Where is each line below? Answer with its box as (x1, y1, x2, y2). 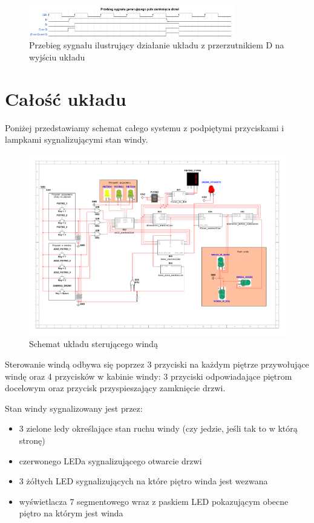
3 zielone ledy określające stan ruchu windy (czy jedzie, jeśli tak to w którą (19, 422, 298, 435)
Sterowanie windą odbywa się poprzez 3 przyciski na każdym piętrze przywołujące (5, 358, 309, 371)
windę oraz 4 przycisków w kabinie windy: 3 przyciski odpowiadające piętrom (5, 369, 292, 382)
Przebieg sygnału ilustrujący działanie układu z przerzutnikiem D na (29, 39, 284, 51)
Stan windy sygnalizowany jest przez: (5, 401, 143, 414)
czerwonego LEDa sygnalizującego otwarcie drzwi (19, 454, 202, 467)
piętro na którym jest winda (19, 507, 123, 519)
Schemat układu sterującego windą (29, 337, 158, 350)
